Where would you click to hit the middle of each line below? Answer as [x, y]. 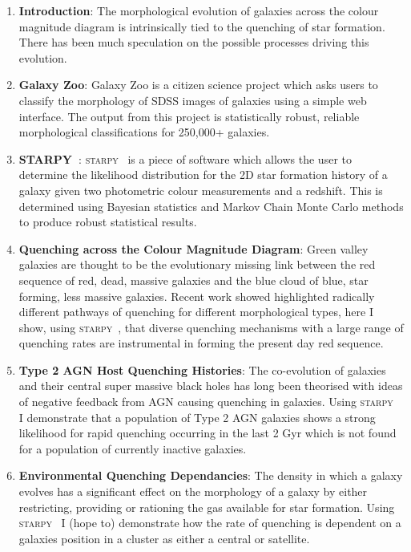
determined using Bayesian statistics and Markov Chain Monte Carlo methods [211, 206]
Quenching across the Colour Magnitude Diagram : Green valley [193, 248]
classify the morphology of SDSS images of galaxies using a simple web [193, 100]
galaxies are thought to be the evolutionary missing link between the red [197, 264]
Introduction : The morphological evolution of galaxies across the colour [199, 10]
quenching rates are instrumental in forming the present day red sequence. [201, 343]
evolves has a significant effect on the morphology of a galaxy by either [193, 491]
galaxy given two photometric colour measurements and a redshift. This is [201, 190]
